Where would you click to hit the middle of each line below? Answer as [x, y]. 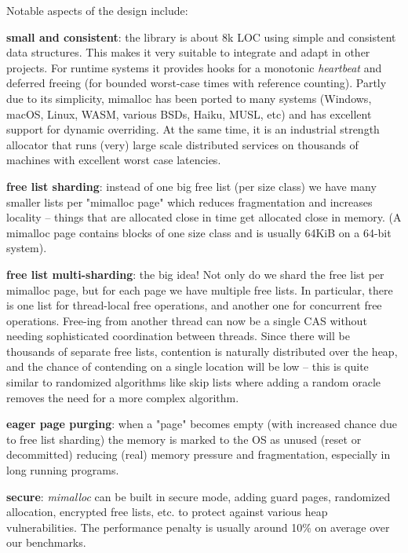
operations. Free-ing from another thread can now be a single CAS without [187, 320]
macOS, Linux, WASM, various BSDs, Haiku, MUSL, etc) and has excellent [189, 114]
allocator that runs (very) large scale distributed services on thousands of [182, 144]
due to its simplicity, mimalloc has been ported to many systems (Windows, [189, 98]
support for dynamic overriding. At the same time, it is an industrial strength [193, 129]
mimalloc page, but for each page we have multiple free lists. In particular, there [200, 289]
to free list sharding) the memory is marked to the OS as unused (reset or [184, 439]
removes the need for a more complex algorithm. [123, 397]
